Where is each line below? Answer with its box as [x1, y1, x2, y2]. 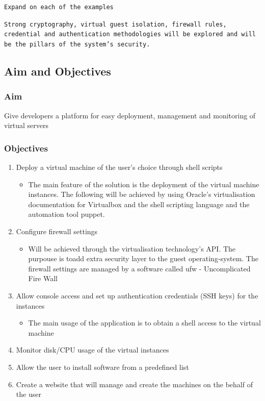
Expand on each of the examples [4, 4, 114, 11]
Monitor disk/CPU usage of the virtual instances [16, 344, 169, 355]
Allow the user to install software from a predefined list [16, 361, 189, 372]
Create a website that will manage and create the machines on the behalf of [16, 379, 253, 389]
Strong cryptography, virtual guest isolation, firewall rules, [4, 20, 227, 28]
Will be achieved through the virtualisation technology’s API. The [28, 243, 236, 254]
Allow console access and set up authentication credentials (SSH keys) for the [16, 290, 258, 300]
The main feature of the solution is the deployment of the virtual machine [28, 179, 259, 189]
